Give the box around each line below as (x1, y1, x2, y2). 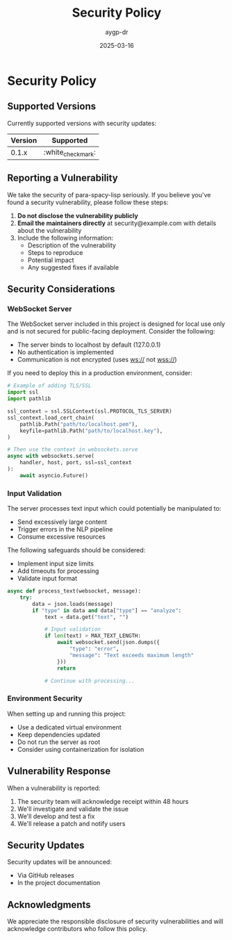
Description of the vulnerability (27, 241, 117, 249)
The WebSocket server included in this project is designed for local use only (7, 320, 226, 328)
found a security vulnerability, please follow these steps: (7, 198, 169, 206)
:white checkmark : (44, 147, 96, 158)
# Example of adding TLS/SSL (7, 382, 92, 390)
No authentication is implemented (17, 348, 115, 356)
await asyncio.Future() (19, 472, 89, 479)
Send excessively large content (17, 518, 108, 526)
